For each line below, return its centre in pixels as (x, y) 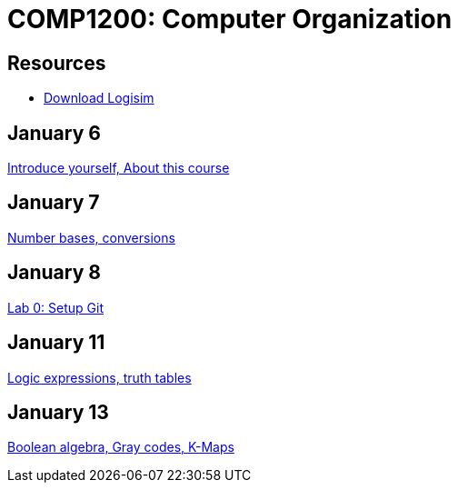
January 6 (54, 133)
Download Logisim (99, 98)
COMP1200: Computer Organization (230, 19)
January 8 (54, 273)
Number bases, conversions (91, 237)
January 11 (56, 343)
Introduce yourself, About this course (119, 168)
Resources (57, 63)
